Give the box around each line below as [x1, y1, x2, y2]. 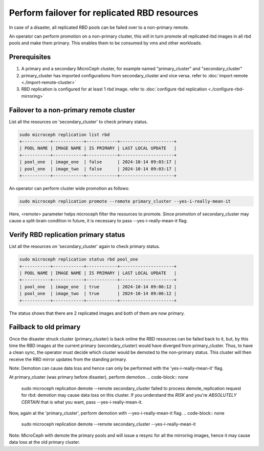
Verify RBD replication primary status [9, 231, 125, 239]
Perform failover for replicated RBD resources [9, 7, 198, 18]
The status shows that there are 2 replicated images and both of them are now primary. [9, 310, 185, 316]
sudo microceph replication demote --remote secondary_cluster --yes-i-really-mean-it [21, 421, 196, 427]
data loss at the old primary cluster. [9, 439, 80, 445]
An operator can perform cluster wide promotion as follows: [9, 186, 130, 192]
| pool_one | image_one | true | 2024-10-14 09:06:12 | [19, 284, 177, 289]
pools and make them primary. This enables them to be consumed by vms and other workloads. [9, 40, 202, 46]
